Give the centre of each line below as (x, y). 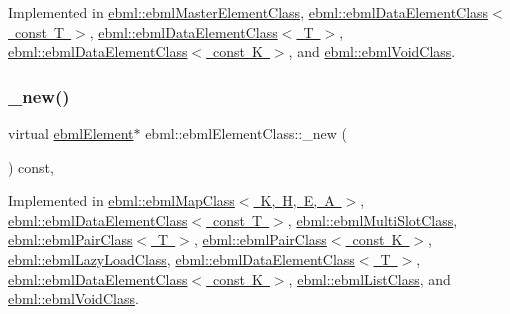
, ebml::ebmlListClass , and (369, 278)
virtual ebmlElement (71, 133)
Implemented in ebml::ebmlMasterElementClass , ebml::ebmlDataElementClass (248, 12)
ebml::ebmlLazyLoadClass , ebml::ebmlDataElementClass (181, 258)
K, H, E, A (297, 200)
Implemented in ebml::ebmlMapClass (121, 200)
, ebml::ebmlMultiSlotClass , (372, 219)
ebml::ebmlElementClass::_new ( (246, 133)
